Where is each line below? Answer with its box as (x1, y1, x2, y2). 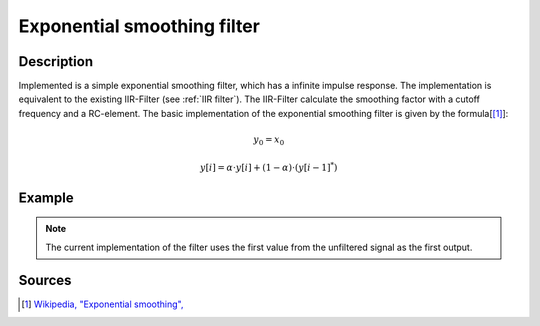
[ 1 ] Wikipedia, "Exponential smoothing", (21, 298, 184, 310)
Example (18, 189, 74, 206)
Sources (18, 272, 72, 289)
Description (18, 53, 94, 70)
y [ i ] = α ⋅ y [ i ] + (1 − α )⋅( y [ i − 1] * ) (200, 160, 338, 173)
